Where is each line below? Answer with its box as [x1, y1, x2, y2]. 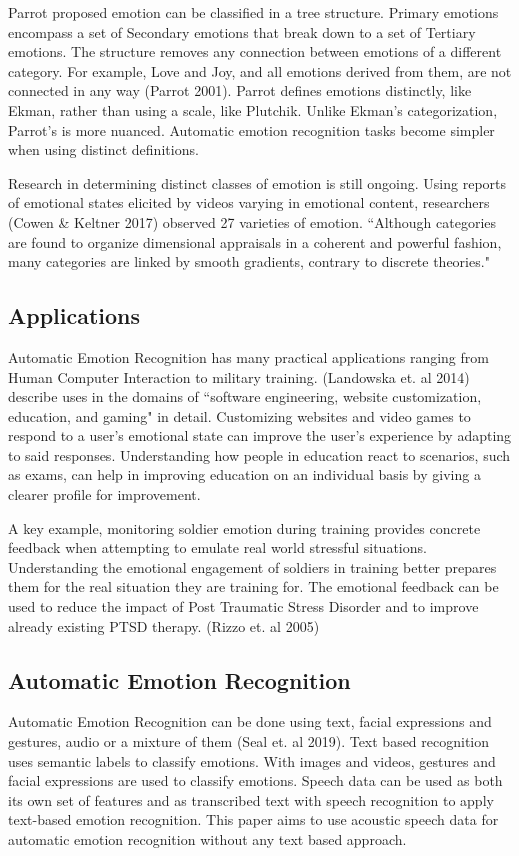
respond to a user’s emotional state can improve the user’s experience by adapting [8, 425, 512, 446]
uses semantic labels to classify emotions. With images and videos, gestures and [8, 750, 496, 771]
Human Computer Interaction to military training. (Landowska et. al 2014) [8, 366, 470, 387]
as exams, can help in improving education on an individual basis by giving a [8, 464, 481, 485]
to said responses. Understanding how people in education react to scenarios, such [8, 444, 511, 465]
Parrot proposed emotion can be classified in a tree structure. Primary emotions [8, 2, 499, 22]
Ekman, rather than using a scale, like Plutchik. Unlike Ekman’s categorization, [8, 99, 498, 120]
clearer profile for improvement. [8, 484, 201, 505]
